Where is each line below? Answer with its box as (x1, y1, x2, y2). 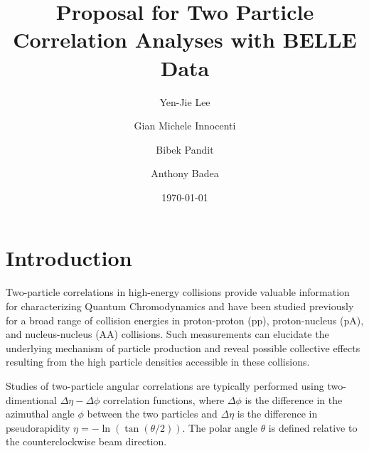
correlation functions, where (103, 392, 225, 407)
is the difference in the (245, 392, 343, 407)
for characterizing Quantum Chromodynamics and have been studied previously (6, 299, 354, 313)
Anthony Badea (151, 166, 219, 181)
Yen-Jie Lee (159, 94, 210, 109)
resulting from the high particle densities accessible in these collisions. (6, 354, 310, 369)
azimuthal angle (6, 406, 75, 421)
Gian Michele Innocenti (134, 118, 236, 133)
